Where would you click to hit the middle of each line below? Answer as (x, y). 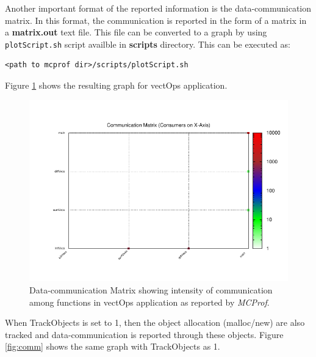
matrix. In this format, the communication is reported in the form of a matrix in (156, 20)
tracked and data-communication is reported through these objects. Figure (144, 334)
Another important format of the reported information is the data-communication (158, 8)
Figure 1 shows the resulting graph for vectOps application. (116, 85)
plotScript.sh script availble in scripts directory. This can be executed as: (148, 44)
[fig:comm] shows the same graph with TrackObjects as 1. (113, 346)
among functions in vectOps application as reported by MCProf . (149, 302)
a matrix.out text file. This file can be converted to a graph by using (136, 32)
